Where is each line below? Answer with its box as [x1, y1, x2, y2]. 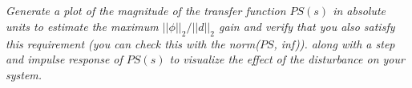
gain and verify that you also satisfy [218, 17, 395, 34]
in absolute [333, 2, 386, 19]
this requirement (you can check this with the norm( [6, 35, 260, 52]
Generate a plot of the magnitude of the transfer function [6, 2, 286, 19]
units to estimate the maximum [6, 17, 159, 34]
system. [6, 66, 42, 82]
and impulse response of [6, 51, 123, 67]
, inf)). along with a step [273, 35, 395, 52]
